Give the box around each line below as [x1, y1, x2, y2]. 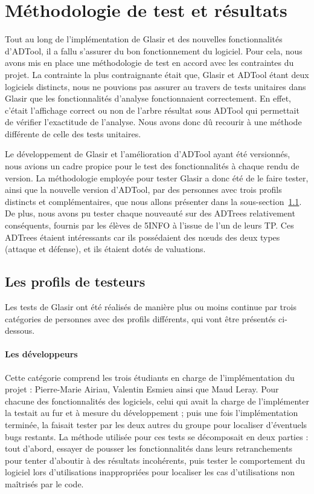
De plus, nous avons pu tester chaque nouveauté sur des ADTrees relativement [5, 207, 295, 219]
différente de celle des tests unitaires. [5, 127, 141, 140]
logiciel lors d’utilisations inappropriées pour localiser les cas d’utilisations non [5, 466, 295, 478]
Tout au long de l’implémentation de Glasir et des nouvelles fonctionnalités [5, 33, 283, 45]
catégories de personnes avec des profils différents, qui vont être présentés [5, 312, 276, 325]
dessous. [5, 324, 35, 337]
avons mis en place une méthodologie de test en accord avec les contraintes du [5, 56, 294, 69]
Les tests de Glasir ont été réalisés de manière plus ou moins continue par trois [5, 301, 296, 313]
